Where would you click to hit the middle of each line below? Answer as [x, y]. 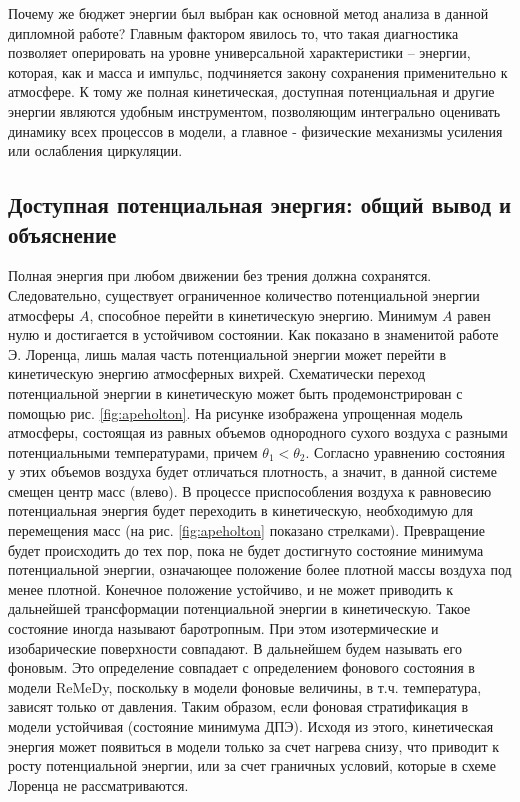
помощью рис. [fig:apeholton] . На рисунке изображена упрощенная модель [235, 412]
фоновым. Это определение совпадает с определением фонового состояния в [241, 667]
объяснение [62, 233]
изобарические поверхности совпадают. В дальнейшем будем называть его [235, 647]
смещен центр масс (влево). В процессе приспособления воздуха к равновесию [250, 490]
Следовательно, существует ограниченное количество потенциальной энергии [244, 294]
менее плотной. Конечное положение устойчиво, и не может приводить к [231, 588]
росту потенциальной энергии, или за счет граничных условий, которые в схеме [252, 765]
